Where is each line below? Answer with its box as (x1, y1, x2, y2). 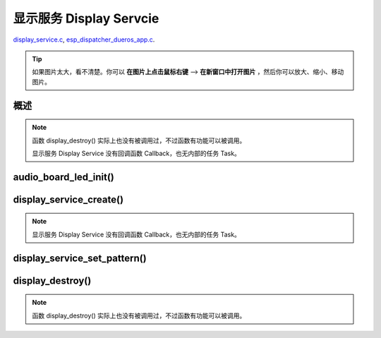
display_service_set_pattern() (13, 252, 147, 264)
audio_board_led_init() (13, 171, 114, 183)
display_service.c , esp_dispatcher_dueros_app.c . (13, 35, 155, 44)
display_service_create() (13, 193, 123, 205)
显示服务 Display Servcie (13, 11, 159, 26)
